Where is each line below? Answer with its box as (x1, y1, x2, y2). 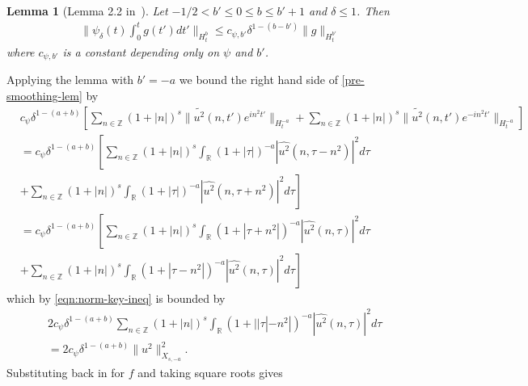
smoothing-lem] (6, 86, 82, 103)
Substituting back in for (6, 363, 125, 380)
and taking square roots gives (137, 363, 283, 380)
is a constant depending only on (62, 43, 219, 60)
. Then (357, 2, 390, 19)
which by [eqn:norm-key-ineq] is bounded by (6, 289, 226, 306)
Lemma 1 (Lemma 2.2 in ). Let (6, 2, 168, 19)
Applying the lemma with (6, 71, 134, 88)
